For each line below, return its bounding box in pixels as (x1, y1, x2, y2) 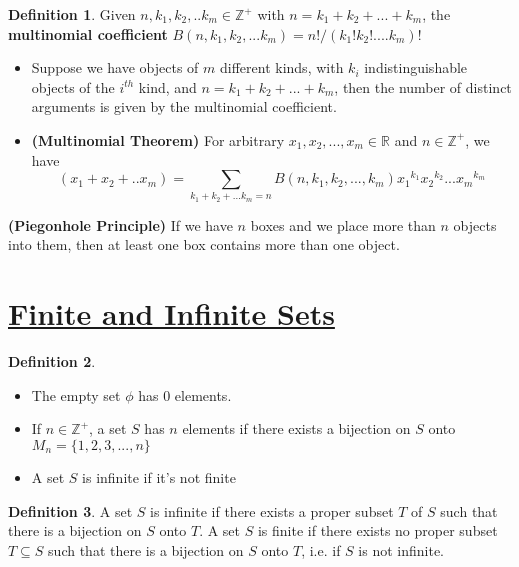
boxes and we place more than (250, 214, 436, 235)
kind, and (138, 76, 197, 97)
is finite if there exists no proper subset (257, 520, 498, 541)
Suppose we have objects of (31, 57, 199, 78)
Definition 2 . (8, 351, 96, 372)
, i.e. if (301, 539, 341, 560)
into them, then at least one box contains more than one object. (8, 234, 400, 255)
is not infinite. (358, 539, 445, 560)
